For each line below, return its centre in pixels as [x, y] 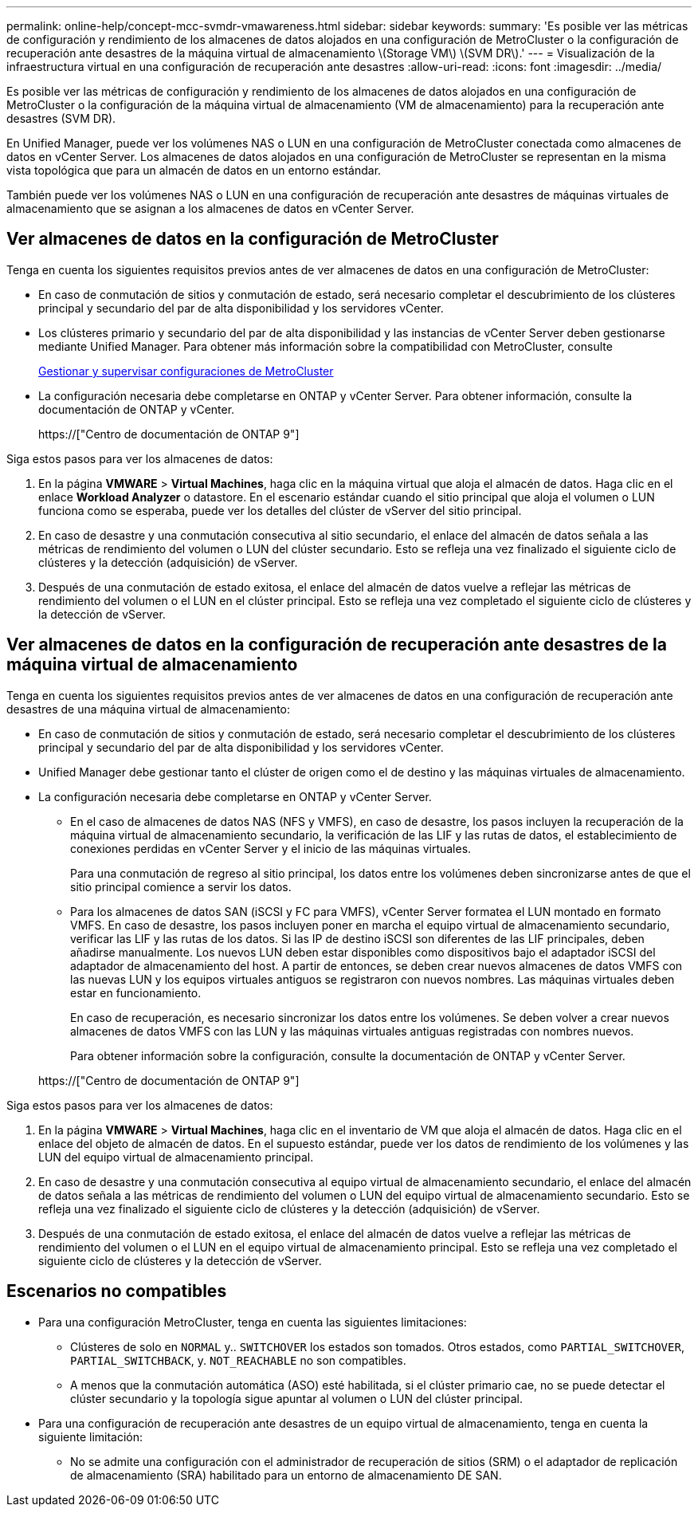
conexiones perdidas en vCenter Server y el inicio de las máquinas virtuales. [271, 848]
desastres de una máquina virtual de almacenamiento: [149, 709]
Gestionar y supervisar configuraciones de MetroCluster [186, 371]
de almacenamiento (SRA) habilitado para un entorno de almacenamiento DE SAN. [286, 1475]
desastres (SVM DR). [61, 118]
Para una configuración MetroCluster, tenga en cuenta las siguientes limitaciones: [253, 1322]
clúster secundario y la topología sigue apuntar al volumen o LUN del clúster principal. [296, 1398]
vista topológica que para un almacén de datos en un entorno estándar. [194, 170]
